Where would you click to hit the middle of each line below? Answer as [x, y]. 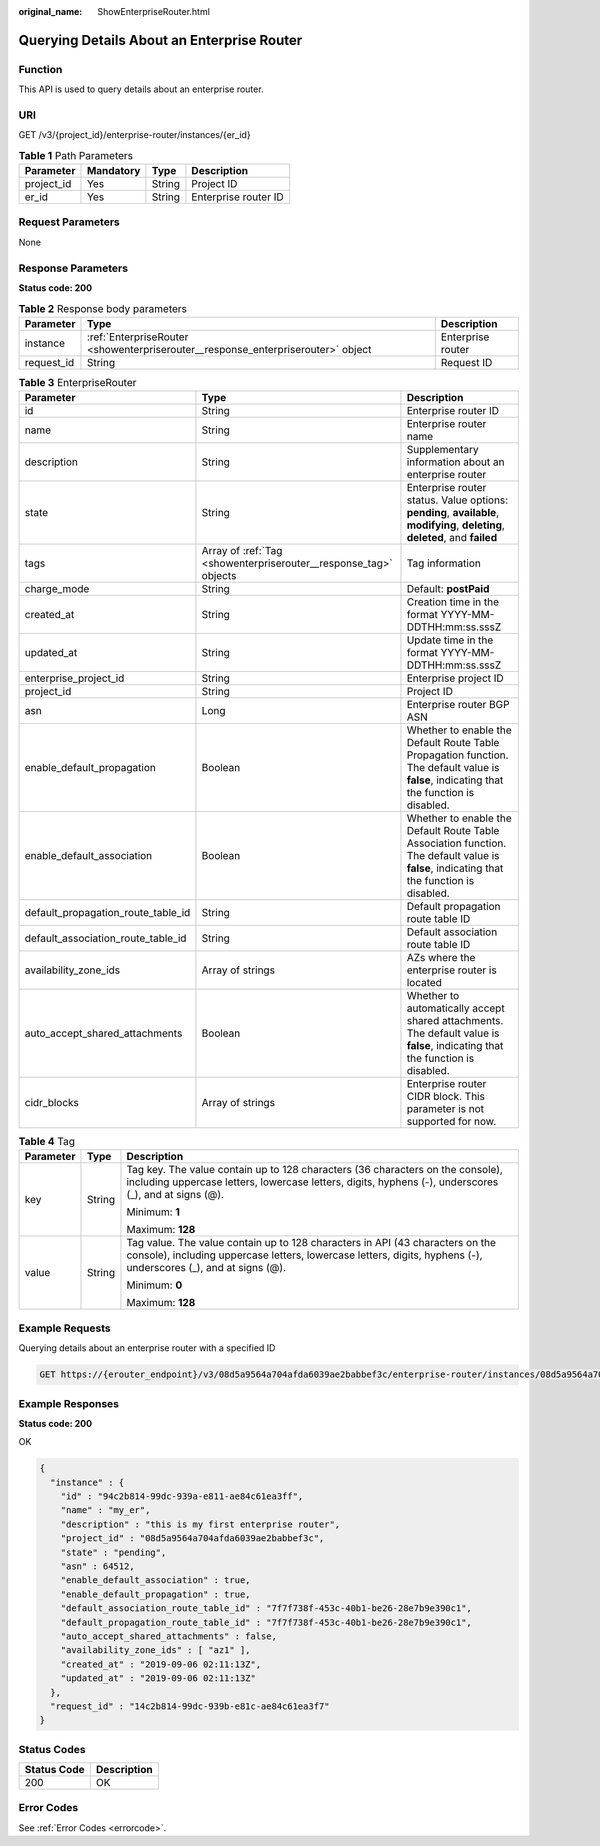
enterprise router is [451, 970]
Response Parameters [73, 268]
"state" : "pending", [113, 1552]
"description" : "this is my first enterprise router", [200, 1524]
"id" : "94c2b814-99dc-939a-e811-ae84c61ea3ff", [182, 1496]
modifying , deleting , [455, 525]
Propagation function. [457, 755]
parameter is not [445, 1109]
